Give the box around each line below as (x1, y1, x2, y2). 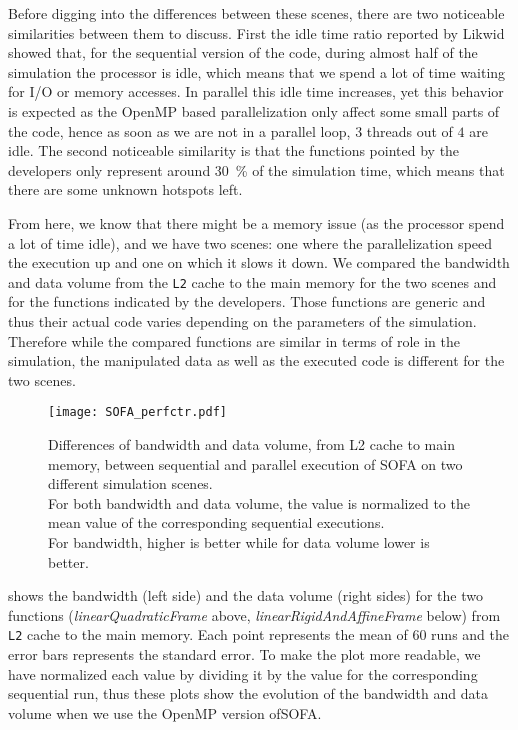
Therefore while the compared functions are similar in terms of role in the (8, 330, 460, 351)
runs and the (431, 624, 509, 645)
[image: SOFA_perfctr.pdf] (48, 405, 227, 420)
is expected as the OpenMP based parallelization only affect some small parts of (8, 100, 500, 121)
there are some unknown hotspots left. (8, 179, 243, 200)
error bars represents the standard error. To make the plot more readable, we (8, 644, 481, 664)
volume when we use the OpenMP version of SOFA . (8, 702, 322, 723)
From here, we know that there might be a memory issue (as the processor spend (8, 212, 505, 233)
